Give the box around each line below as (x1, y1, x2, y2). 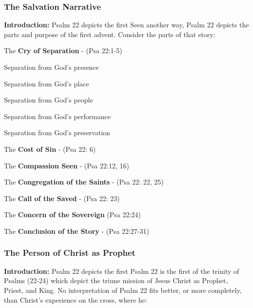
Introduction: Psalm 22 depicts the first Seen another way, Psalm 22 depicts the (4, 20, 249, 30)
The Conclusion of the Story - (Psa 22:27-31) (4, 226, 149, 236)
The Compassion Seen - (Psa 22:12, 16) (4, 160, 129, 170)
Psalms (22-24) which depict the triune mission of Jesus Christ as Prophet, (4, 275, 228, 286)
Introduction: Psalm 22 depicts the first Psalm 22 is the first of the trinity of (4, 266, 239, 276)
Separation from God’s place (4, 78, 89, 88)
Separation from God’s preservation (4, 127, 110, 138)
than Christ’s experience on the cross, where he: (4, 294, 147, 305)
